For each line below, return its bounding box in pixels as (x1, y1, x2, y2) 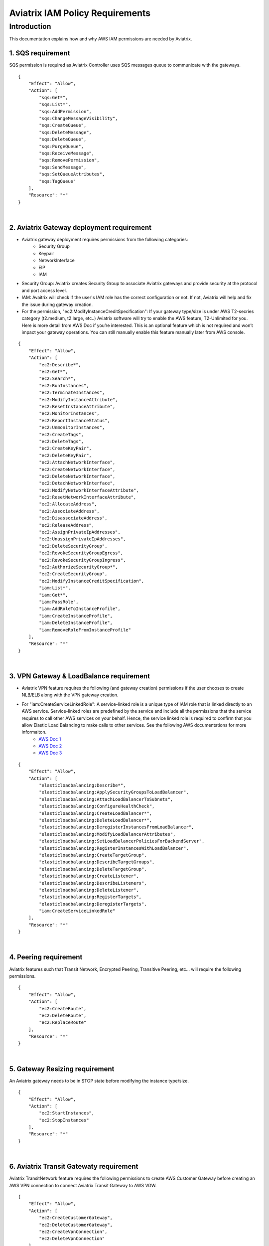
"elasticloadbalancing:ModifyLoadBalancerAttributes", (39, 831, 176, 837)
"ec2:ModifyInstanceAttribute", (39, 397, 118, 402)
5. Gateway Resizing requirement (9, 1065, 115, 1073)
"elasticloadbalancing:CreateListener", (39, 873, 139, 879)
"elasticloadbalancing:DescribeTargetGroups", (39, 859, 155, 865)
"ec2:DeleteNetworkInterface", (39, 473, 116, 479)
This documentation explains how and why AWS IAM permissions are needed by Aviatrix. (9, 36, 192, 42)
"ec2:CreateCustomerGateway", (39, 1215, 113, 1221)
